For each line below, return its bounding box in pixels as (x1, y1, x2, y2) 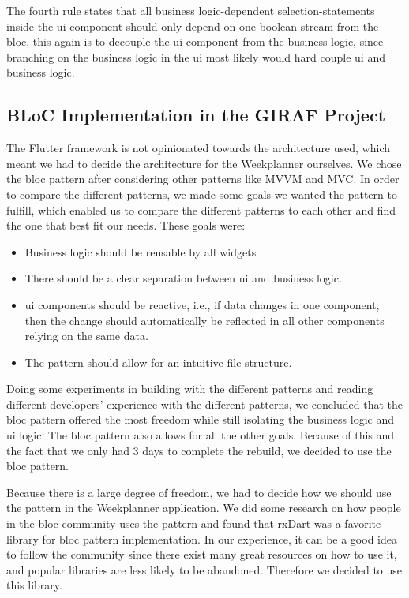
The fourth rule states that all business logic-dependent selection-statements (6, 2, 375, 18)
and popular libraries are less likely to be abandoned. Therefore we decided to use (6, 561, 403, 577)
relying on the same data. (24, 327, 148, 344)
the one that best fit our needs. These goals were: (6, 217, 246, 234)
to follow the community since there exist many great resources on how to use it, (6, 546, 397, 562)
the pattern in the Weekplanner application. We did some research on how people (6, 499, 401, 516)
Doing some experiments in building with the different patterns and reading (6, 380, 373, 397)
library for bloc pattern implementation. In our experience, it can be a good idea (6, 530, 397, 547)
